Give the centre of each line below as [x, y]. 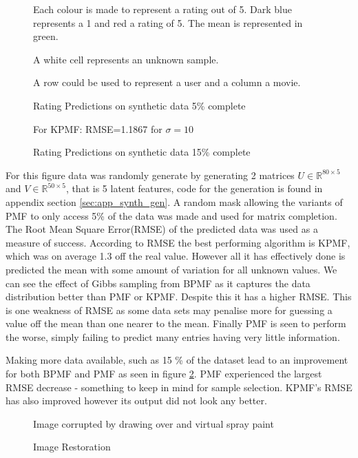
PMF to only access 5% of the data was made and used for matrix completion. [171, 215]
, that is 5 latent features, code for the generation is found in [194, 188]
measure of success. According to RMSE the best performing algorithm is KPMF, [178, 242]
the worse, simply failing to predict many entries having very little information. [173, 336]
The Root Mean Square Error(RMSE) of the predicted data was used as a [162, 229]
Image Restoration [72, 447]
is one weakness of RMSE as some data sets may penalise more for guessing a [169, 310]
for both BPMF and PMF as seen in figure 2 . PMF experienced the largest [164, 374]
